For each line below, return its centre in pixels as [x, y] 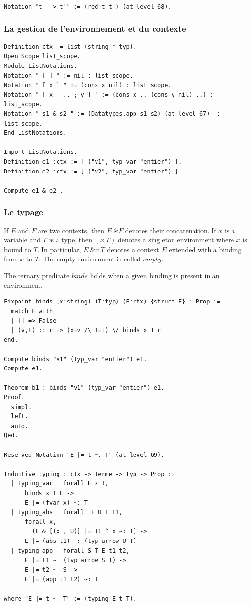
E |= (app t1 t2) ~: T [61, 579]
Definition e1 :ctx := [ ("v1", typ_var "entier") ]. [93, 162]
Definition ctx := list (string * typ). [70, 47]
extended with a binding [205, 249]
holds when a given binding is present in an [155, 275]
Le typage [24, 212]
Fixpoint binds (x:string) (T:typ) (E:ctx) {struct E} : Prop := [112, 302]
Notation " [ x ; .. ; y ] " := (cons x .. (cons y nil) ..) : [109, 95]
